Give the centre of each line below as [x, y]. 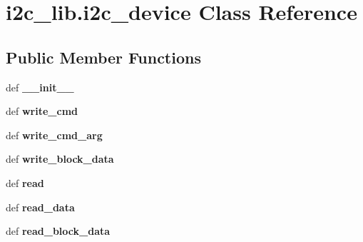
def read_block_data [58, 231]
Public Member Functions [103, 57]
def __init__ [40, 87]
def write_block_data [60, 159]
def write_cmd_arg [54, 135]
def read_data [40, 207]
